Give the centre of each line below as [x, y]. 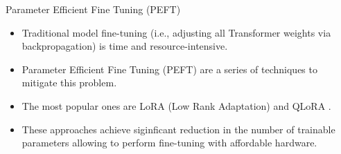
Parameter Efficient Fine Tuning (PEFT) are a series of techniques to [169, 69]
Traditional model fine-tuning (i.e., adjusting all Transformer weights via [176, 32]
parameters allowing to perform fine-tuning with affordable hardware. [169, 143]
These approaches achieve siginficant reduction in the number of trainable [178, 129]
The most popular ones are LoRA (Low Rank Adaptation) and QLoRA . [176, 105]
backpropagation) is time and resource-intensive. [125, 46]
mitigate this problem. [69, 83]
